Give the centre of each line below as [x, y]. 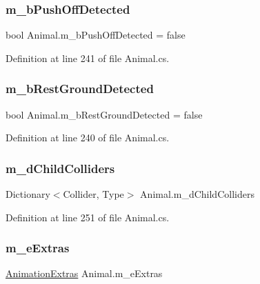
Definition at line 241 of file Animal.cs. [88, 58]
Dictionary [28, 194]
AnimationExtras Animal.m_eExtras [84, 273]
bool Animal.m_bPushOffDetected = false [96, 35]
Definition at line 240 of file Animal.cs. [88, 138]
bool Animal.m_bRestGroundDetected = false [104, 114]
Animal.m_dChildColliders [197, 194]
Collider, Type [93, 194]
